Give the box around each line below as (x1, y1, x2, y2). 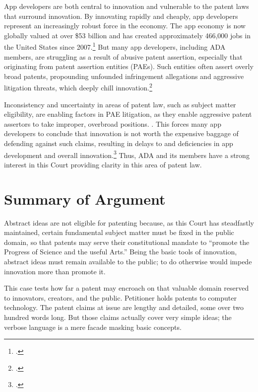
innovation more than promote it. (4, 266, 106, 276)
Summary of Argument (4, 188, 166, 209)
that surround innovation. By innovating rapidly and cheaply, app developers (4, 10, 238, 21)
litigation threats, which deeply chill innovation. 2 (4, 81, 152, 93)
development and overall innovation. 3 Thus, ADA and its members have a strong (4, 148, 250, 160)
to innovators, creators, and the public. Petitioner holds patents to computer (4, 292, 237, 303)
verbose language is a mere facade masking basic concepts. (4, 321, 182, 332)
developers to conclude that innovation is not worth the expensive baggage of (4, 128, 239, 139)
